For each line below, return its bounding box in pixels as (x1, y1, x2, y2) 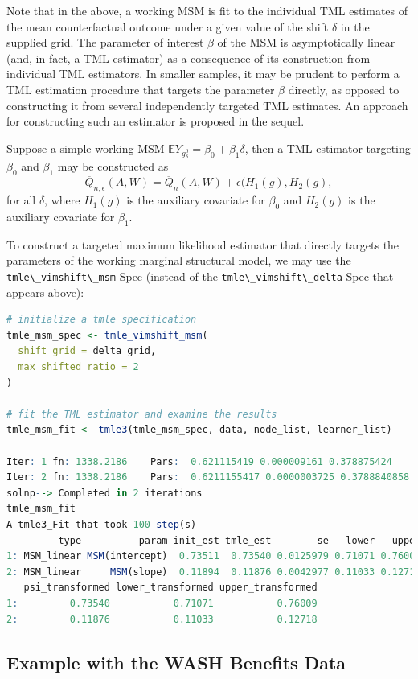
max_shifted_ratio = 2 (18, 361, 139, 373)
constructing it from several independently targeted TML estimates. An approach (6, 97, 408, 113)
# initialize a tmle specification (6, 314, 197, 326)
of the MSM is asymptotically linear (217, 34, 395, 51)
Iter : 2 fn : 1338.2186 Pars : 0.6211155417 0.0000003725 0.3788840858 (6, 471, 410, 484)
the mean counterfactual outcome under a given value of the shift (6, 18, 329, 35)
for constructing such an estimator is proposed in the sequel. (6, 113, 305, 130)
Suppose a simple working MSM (6, 139, 165, 156)
